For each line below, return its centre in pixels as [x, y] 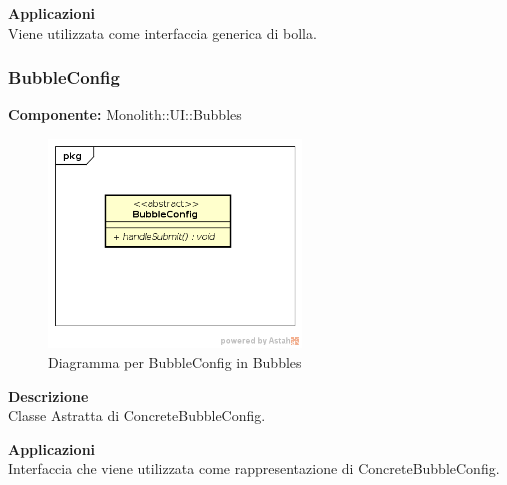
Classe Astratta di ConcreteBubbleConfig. [137, 415]
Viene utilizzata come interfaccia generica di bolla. [162, 32]
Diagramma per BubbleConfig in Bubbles [175, 362]
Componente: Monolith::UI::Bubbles [125, 114]
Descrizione [48, 395]
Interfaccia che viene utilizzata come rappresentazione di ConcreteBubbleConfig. [254, 468]
